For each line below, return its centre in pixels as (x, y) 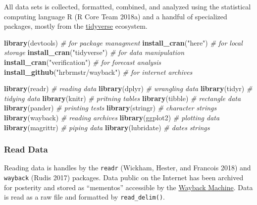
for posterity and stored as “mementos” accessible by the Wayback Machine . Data (128, 187)
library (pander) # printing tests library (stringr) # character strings (110, 108)
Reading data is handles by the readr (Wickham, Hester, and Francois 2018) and (128, 168)
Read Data (26, 149)
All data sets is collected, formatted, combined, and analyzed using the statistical (128, 6)
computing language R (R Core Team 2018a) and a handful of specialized (116, 16)
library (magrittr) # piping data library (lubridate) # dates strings (107, 127)
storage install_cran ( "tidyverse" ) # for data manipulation (94, 52)
